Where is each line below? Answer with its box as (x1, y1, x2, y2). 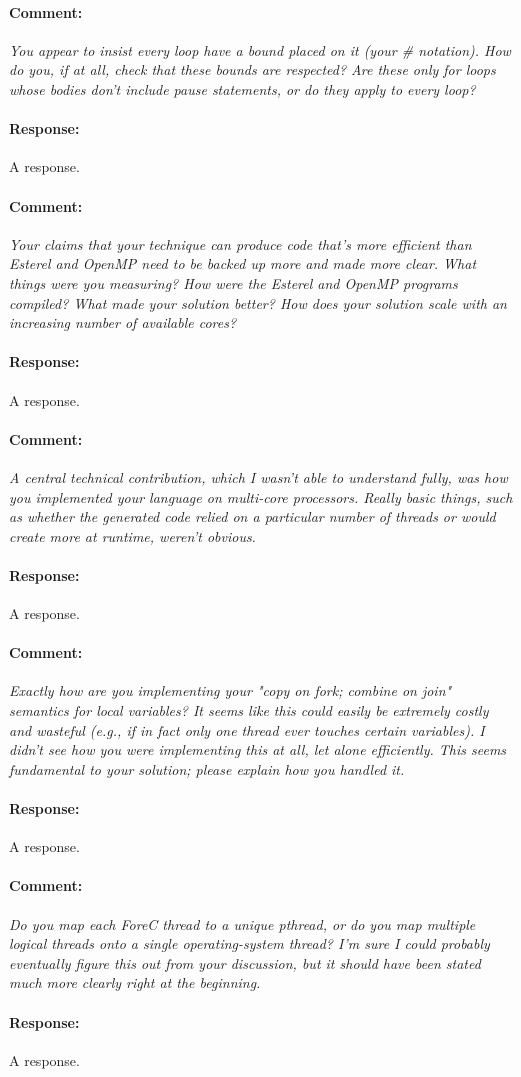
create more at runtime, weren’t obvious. (9, 525, 256, 546)
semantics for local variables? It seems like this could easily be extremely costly (9, 700, 489, 721)
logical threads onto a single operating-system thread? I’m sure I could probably (9, 933, 490, 954)
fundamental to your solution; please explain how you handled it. (9, 758, 405, 779)
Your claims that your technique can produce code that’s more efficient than (9, 233, 472, 254)
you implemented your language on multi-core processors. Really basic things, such (9, 486, 513, 507)
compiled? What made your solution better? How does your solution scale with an (9, 292, 507, 313)
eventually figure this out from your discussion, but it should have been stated (9, 952, 481, 973)
